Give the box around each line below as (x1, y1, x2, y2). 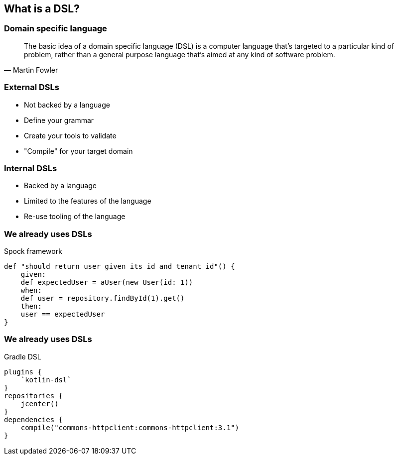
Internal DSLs (4, 163, 57, 173)
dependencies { (4, 415, 63, 424)
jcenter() (20, 399, 59, 408)
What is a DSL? (4, 2, 80, 15)
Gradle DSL (4, 352, 41, 361)
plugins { (4, 367, 42, 376)
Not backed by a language (24, 100, 110, 109)
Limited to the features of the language (24, 197, 151, 206)
